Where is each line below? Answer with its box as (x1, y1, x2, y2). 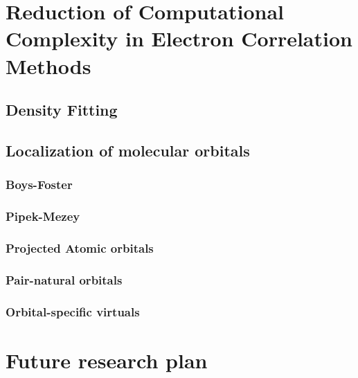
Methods (6, 51, 91, 80)
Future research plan (6, 345, 208, 374)
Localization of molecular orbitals (6, 139, 250, 161)
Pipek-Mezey (6, 208, 80, 225)
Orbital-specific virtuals (6, 303, 140, 320)
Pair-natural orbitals (6, 271, 123, 288)
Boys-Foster (6, 176, 73, 193)
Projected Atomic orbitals (6, 239, 154, 256)
